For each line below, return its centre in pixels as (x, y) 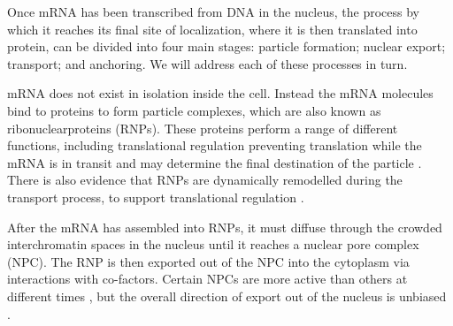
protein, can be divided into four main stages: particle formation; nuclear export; (226, 46)
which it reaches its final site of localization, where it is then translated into (212, 29)
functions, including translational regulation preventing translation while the (215, 145)
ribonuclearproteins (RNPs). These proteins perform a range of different (203, 128)
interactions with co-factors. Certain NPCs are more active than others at (207, 279)
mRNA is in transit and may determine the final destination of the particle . (215, 162)
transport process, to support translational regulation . (156, 197)
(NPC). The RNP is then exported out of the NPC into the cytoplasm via (208, 261)
